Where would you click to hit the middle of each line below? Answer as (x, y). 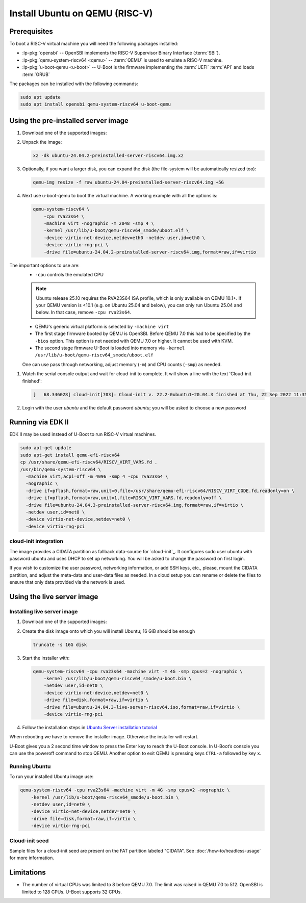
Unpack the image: (42, 142)
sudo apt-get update (46, 448)
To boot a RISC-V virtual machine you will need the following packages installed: (94, 44)
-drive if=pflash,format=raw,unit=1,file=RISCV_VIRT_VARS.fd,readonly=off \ (124, 498)
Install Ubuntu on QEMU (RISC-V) (81, 13)
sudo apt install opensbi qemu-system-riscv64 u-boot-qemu (95, 104)
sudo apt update (41, 97)
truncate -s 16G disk (60, 644)
